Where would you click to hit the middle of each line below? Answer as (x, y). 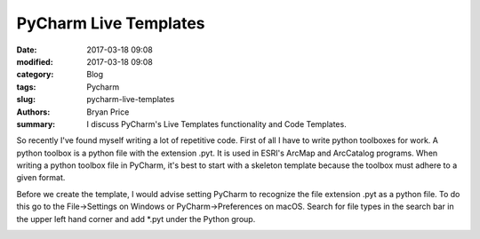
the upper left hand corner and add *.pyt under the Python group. (136, 219)
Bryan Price (108, 112)
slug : (26, 100)
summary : (36, 123)
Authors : (33, 112)
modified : (35, 61)
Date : (27, 50)
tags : (26, 87)
